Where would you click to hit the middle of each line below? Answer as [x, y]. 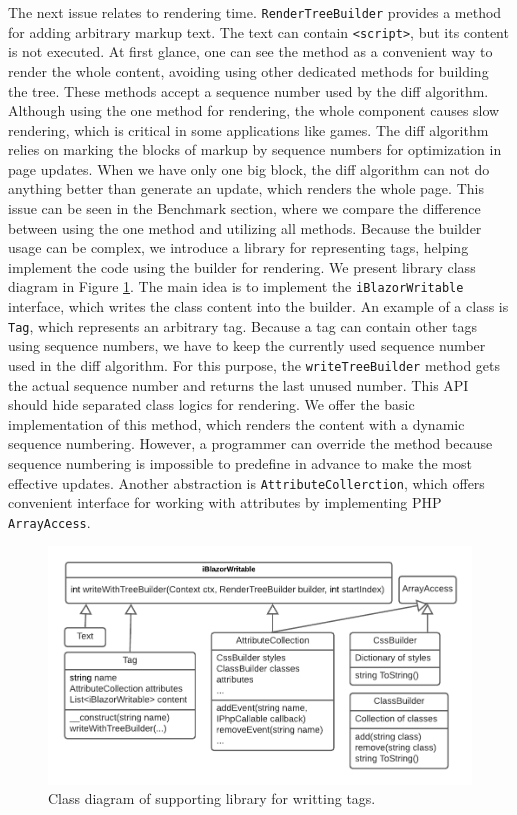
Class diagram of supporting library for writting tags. [212, 798]
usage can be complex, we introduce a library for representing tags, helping [238, 247]
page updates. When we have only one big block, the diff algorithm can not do [249, 168]
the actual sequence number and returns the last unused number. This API [238, 384]
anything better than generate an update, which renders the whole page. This [246, 188]
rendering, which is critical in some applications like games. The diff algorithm [248, 129]
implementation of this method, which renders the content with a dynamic [236, 423]
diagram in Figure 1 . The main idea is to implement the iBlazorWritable [236, 286]
